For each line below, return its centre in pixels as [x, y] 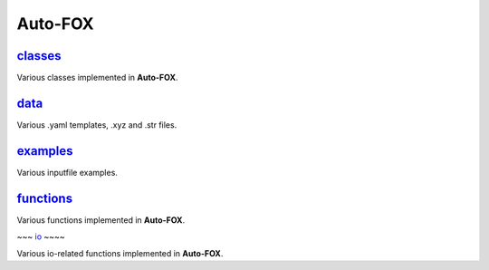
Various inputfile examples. [67, 172]
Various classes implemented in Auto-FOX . [97, 78]
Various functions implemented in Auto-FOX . [101, 220]
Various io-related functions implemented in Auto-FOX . [120, 253]
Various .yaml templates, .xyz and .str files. [97, 125]
